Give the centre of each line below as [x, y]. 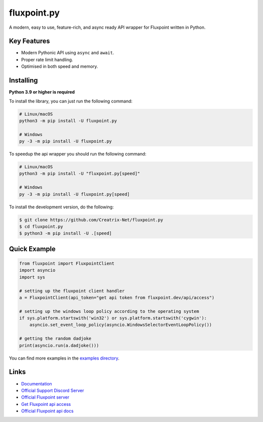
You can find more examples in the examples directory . [64, 358]
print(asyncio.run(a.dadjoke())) [59, 345]
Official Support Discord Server [53, 390]
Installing [24, 80]
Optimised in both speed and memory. [60, 66]
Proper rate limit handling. [47, 60]
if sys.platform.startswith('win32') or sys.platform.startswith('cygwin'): [113, 318]
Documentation [37, 383]
